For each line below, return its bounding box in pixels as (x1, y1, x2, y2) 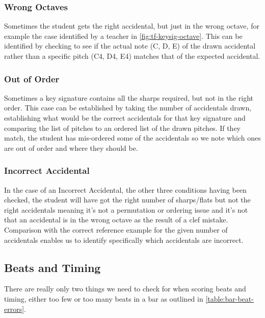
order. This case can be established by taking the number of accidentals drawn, (4, 102, 252, 113)
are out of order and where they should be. (4, 142, 138, 153)
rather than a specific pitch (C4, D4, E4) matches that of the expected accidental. (4, 51, 260, 61)
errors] (4, 303, 24, 314)
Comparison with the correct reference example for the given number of (4, 224, 228, 235)
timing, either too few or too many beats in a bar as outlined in (4, 293, 203, 304)
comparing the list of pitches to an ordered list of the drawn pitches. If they (4, 122, 241, 133)
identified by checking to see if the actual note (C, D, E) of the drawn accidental (4, 40, 256, 51)
